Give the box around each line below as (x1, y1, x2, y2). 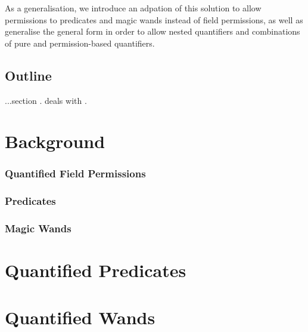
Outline (5, 66, 52, 84)
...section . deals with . (5, 94, 87, 106)
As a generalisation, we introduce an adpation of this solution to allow (5, 2, 262, 14)
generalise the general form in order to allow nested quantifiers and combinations (5, 25, 300, 38)
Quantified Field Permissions (5, 166, 146, 181)
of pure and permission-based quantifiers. (5, 36, 155, 49)
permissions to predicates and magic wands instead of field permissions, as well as (5, 13, 303, 26)
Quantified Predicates (5, 258, 186, 282)
